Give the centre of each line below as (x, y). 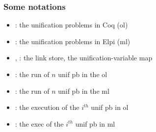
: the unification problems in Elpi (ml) (73, 41)
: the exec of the (39, 123)
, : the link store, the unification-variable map (84, 58)
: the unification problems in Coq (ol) (71, 25)
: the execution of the (47, 107)
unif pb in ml (95, 123)
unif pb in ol (110, 107)
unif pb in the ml (84, 91)
